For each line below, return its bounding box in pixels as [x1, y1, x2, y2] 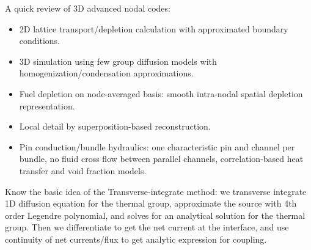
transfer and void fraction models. [19, 164, 147, 177]
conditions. [19, 34, 60, 47]
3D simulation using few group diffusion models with [19, 54, 217, 67]
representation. [19, 99, 75, 112]
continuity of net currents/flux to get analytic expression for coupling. [5, 232, 267, 245]
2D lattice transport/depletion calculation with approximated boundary [19, 22, 288, 35]
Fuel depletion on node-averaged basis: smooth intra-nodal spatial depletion [19, 87, 303, 100]
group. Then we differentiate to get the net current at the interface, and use [5, 221, 289, 233]
